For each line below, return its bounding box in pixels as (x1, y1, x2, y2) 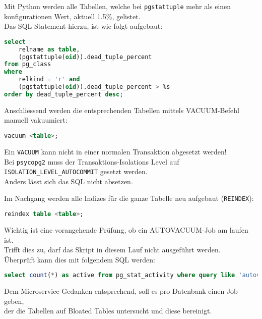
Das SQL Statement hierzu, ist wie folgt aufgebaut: (4, 21, 163, 31)
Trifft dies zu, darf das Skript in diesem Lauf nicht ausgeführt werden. (4, 244, 221, 255)
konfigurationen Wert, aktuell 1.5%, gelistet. (4, 11, 141, 21)
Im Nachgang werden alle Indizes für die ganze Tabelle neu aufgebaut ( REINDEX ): (4, 193, 254, 203)
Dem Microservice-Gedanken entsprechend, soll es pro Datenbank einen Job (4, 286, 238, 296)
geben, (4, 295, 24, 306)
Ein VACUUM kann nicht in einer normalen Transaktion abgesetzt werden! (4, 146, 227, 156)
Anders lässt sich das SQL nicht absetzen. (4, 176, 133, 186)
